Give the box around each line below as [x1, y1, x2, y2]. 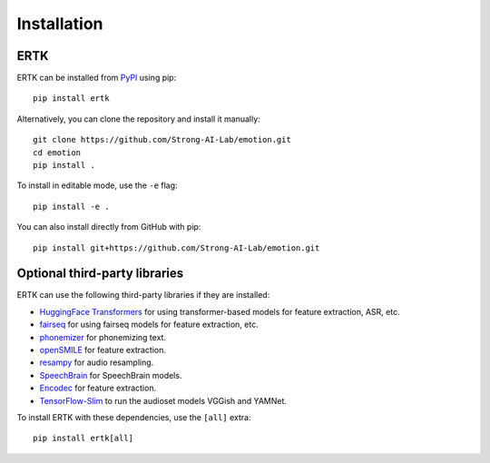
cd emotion [33, 147, 82, 158]
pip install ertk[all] [33, 433, 134, 444]
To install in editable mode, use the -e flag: [16, 180, 178, 191]
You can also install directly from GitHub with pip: [16, 222, 201, 232]
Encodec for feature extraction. [39, 382, 157, 394]
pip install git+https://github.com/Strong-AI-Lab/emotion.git [33, 242, 320, 253]
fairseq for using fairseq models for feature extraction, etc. [39, 319, 259, 330]
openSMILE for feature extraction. [39, 345, 167, 356]
